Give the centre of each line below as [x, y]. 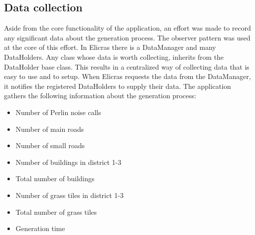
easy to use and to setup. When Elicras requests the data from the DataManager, [127, 76]
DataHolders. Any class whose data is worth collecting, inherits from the [114, 57]
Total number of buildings [55, 178]
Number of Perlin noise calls [58, 112]
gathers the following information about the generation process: [100, 96]
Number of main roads [50, 129]
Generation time [40, 228]
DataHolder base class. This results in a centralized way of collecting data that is [127, 66]
